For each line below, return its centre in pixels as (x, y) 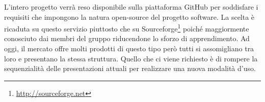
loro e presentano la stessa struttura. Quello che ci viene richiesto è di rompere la (131, 58)
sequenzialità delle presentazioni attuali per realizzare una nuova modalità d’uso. (130, 68)
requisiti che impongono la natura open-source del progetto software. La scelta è (129, 16)
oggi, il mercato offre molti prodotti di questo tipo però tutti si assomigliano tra (129, 48)
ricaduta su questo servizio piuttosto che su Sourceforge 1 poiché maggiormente (127, 28)
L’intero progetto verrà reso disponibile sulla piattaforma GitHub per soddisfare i (131, 7)
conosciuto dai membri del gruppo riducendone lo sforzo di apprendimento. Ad (127, 38)
